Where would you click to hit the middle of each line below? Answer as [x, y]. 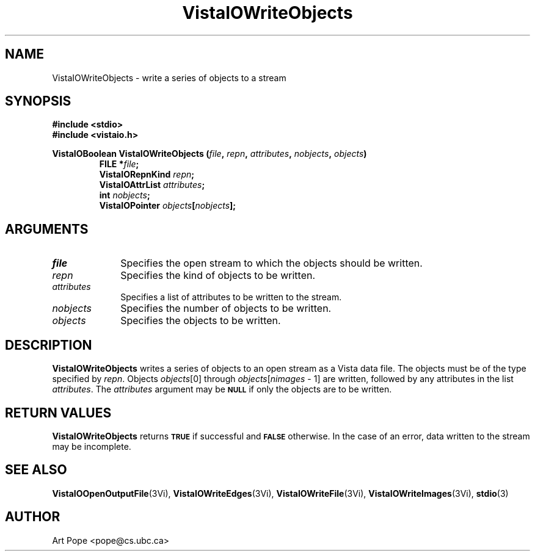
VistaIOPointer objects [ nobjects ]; [168, 206]
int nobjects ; [125, 195]
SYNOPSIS [38, 101]
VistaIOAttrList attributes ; [152, 185]
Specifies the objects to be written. [201, 321]
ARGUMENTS [47, 229]
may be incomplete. [92, 446]
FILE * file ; [119, 164]
